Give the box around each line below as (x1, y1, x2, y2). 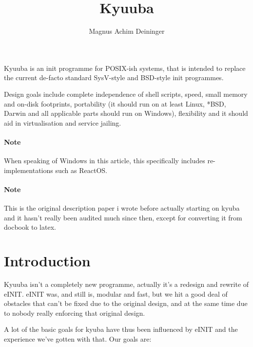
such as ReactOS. (55, 165, 107, 175)
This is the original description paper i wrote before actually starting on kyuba (4, 203, 240, 213)
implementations (4, 165, 53, 175)
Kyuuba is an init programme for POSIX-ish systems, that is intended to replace (4, 63, 246, 73)
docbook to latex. (4, 222, 56, 232)
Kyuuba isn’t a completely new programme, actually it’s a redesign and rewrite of (4, 279, 249, 289)
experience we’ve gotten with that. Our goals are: (4, 333, 152, 344)
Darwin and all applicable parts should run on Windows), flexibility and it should (4, 108, 248, 118)
